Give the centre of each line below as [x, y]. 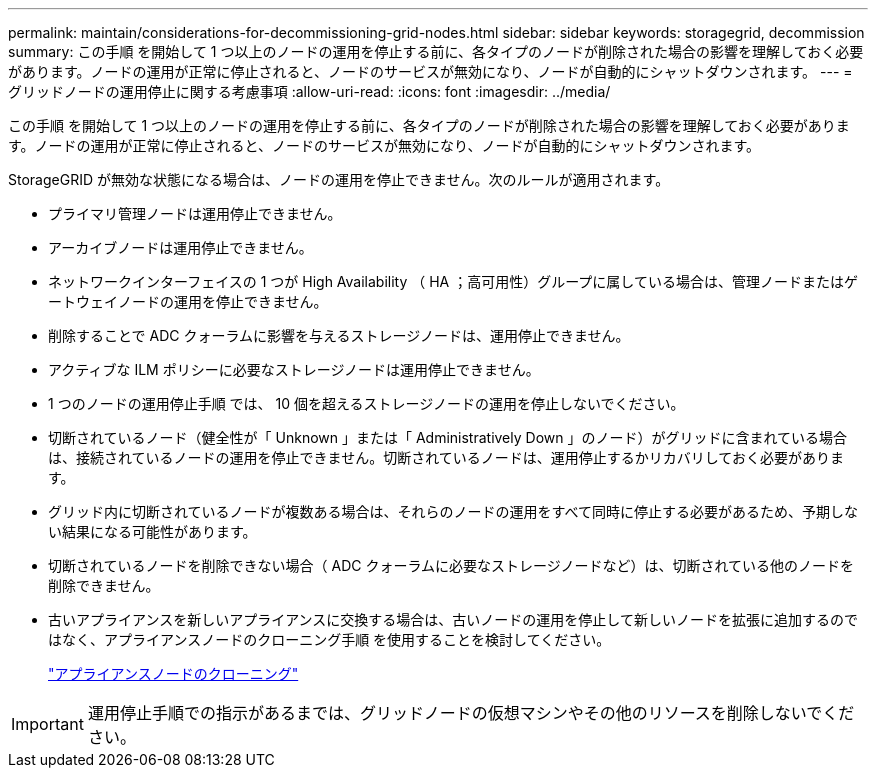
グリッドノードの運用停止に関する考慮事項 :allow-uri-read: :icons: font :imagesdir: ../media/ [309, 91]
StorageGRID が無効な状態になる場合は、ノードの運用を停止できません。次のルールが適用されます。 [339, 179]
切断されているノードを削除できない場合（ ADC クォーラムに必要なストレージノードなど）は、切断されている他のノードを [451, 565]
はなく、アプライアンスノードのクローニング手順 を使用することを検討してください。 [329, 639]
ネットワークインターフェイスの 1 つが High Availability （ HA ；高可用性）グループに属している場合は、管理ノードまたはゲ [453, 281]
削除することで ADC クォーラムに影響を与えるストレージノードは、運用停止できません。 [339, 335]
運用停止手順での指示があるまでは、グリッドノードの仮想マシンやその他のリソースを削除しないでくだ [471, 713]
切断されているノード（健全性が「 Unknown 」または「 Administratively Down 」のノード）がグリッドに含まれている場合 [448, 437]
